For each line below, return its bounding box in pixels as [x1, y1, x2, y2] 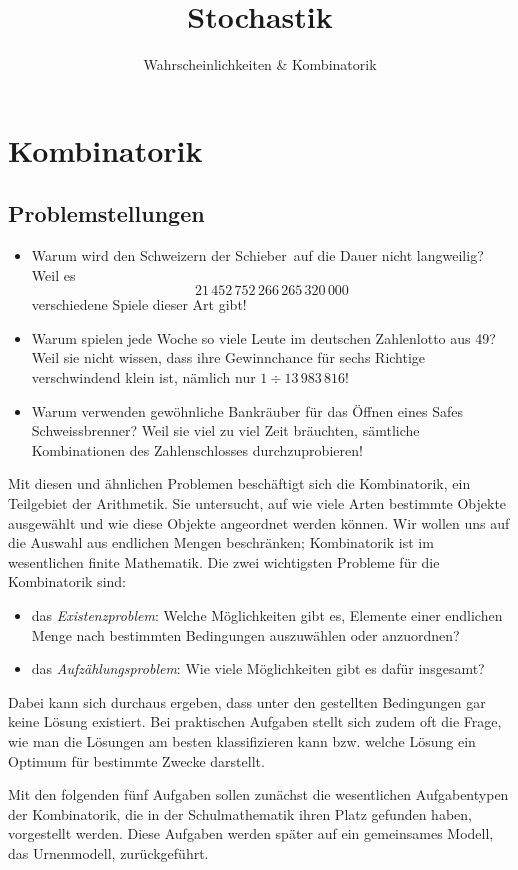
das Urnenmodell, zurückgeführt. [8, 842, 209, 863]
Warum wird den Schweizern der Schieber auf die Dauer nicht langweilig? [31, 245, 484, 266]
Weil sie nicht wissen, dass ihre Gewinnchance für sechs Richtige [31, 347, 426, 368]
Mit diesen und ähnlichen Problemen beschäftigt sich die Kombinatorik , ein [8, 473, 471, 494]
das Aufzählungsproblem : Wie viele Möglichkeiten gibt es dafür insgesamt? [31, 658, 485, 679]
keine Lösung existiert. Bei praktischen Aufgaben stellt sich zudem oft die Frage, [8, 711, 502, 732]
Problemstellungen [8, 198, 205, 229]
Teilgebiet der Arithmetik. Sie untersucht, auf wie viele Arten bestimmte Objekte [8, 493, 507, 514]
